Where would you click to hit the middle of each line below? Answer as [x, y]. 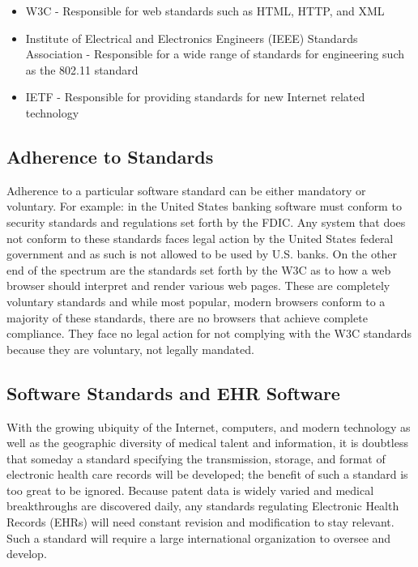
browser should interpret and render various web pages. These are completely [198, 286]
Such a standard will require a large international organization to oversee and [199, 537]
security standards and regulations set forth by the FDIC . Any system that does [206, 222]
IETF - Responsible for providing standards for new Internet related [195, 97]
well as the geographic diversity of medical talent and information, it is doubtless [207, 443]
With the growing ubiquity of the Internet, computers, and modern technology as [209, 426]
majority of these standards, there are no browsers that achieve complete [187, 317]
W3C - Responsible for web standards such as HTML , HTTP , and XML [205, 11]
